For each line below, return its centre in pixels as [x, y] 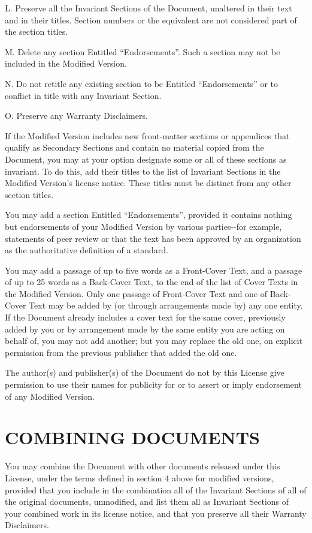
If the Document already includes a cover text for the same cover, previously [145, 317]
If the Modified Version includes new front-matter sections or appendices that [147, 135]
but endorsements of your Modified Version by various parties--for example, [143, 226]
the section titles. [37, 32]
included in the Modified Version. [66, 63]
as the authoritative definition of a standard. [87, 250]
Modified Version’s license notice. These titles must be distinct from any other [148, 183]
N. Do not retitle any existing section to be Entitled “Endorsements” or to [141, 83]
